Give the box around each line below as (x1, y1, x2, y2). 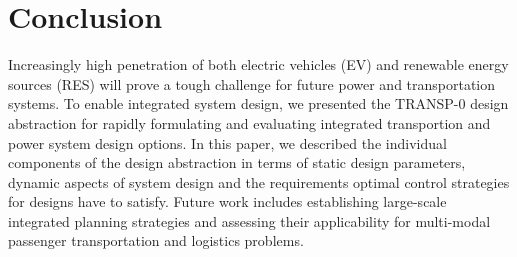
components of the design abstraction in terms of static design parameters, (8, 152, 466, 173)
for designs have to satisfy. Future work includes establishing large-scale (8, 191, 447, 212)
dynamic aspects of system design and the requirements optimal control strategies (8, 171, 510, 192)
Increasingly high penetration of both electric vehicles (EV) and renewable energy (8, 54, 509, 75)
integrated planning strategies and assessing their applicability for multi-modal (8, 210, 491, 231)
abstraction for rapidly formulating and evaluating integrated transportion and (8, 112, 491, 133)
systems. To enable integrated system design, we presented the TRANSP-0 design (8, 93, 509, 114)
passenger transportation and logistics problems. (8, 230, 304, 251)
